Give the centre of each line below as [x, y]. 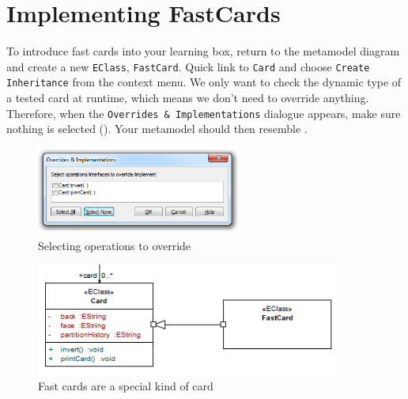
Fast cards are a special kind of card [126, 385]
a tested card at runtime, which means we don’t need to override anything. [188, 98]
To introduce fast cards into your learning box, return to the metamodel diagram [203, 51]
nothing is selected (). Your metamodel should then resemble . [157, 129]
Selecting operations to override [115, 245]
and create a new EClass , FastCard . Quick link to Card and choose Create [188, 66]
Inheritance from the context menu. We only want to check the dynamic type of [204, 82]
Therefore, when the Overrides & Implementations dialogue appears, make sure [204, 113]
